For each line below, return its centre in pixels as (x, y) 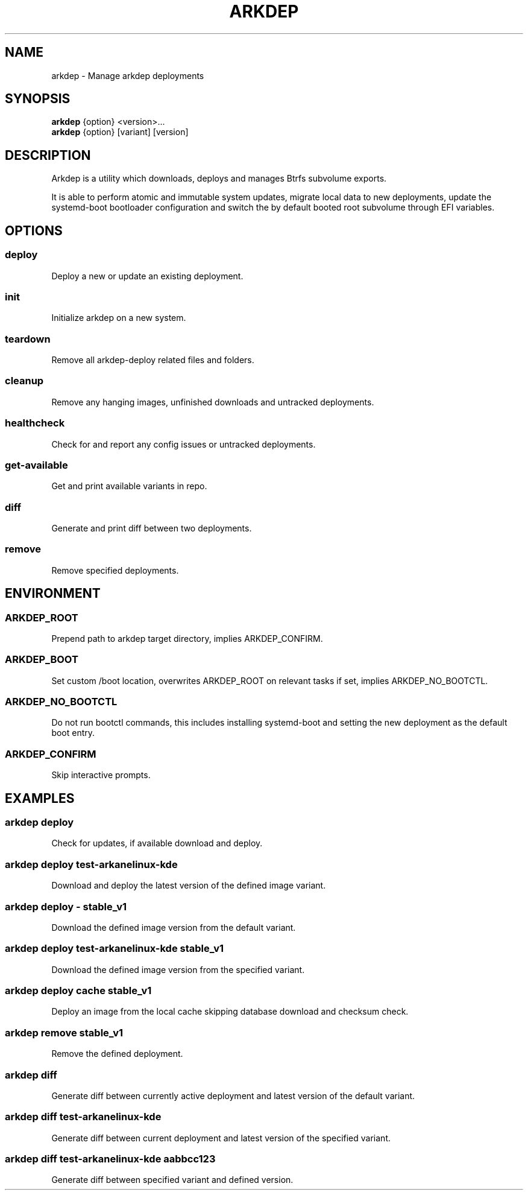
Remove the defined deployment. (117, 1054)
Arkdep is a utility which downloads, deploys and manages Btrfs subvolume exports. (219, 179)
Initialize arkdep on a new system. (119, 318)
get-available (36, 465)
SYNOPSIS (38, 99)
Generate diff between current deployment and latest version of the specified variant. (221, 1138)
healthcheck (35, 423)
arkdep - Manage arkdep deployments (128, 75)
